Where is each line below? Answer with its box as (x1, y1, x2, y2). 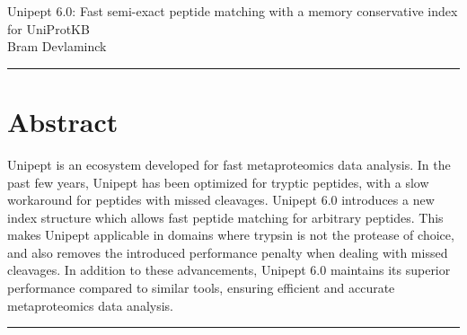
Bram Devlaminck (7, 37, 107, 56)
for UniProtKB (7, 19, 90, 38)
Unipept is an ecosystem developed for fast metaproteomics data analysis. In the (7, 154, 451, 173)
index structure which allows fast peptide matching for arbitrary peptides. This (7, 207, 444, 226)
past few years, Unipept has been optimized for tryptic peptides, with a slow (7, 172, 429, 191)
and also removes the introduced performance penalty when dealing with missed (7, 242, 448, 261)
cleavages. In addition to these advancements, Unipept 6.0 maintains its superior (7, 260, 451, 279)
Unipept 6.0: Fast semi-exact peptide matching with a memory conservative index (7, 2, 458, 20)
